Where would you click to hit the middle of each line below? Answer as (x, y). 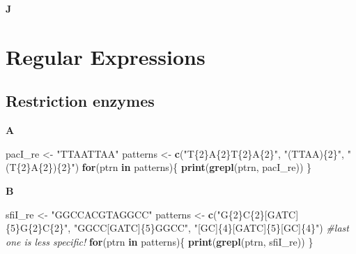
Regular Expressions (106, 56)
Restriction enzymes (80, 101)
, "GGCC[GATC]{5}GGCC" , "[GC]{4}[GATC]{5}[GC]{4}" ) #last (208, 228)
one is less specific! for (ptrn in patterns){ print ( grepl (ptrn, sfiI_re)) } (160, 241)
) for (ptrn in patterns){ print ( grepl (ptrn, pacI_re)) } (193, 167)
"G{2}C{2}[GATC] (258, 214)
